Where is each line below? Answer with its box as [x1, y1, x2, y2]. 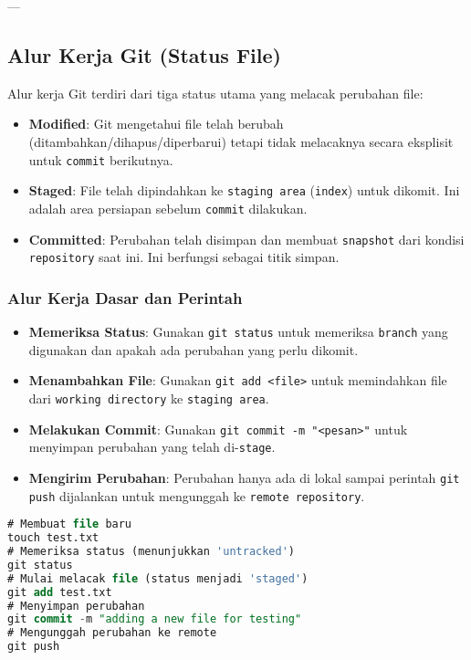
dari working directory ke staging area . [28, 388, 269, 407]
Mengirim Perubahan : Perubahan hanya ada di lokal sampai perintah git [28, 467, 460, 487]
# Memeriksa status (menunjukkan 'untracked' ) [7, 545, 296, 559]
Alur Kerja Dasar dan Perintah [7, 286, 243, 309]
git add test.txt [7, 585, 112, 599]
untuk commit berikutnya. [28, 150, 173, 169]
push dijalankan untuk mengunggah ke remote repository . [28, 486, 365, 505]
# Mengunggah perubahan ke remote [7, 626, 217, 640]
